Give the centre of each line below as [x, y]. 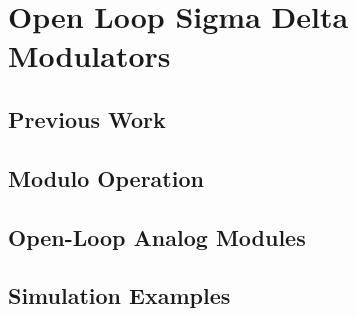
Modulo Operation [106, 177]
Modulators [89, 55]
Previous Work [87, 118]
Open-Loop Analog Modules [157, 236]
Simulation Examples [119, 295]
